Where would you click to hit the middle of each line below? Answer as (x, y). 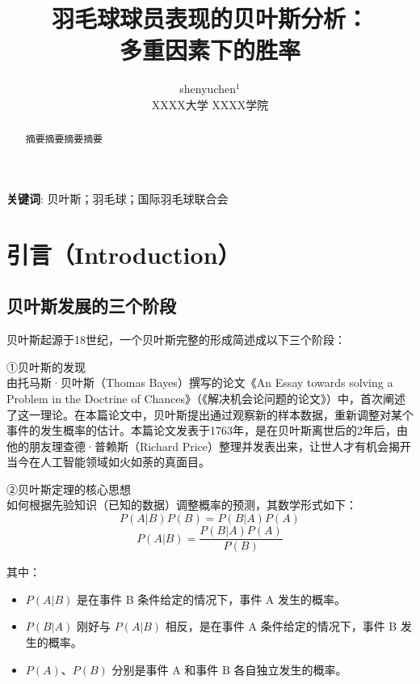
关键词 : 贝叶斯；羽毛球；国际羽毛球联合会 (118, 198)
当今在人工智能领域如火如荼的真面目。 (108, 462)
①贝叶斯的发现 (46, 366)
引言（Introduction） (124, 254)
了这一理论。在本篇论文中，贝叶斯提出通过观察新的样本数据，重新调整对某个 (210, 414)
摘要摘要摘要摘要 (64, 139)
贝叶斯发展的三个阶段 (91, 306)
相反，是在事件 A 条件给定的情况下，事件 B (281, 626)
